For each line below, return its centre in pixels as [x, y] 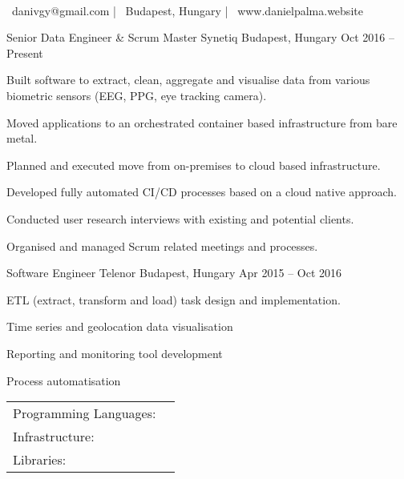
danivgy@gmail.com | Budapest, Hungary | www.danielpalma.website [187, 10]
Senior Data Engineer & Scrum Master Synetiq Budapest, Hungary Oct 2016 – [201, 37]
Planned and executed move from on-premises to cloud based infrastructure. [194, 165]
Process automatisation [64, 380]
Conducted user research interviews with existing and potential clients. [180, 218]
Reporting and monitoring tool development [115, 353]
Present [25, 52]
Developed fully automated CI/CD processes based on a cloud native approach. [202, 192]
